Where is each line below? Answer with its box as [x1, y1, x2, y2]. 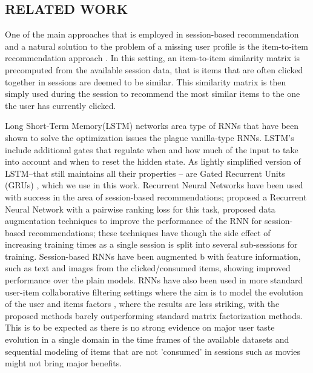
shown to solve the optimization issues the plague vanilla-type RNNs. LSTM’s [5, 131, 294, 144]
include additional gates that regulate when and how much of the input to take [5, 143, 298, 156]
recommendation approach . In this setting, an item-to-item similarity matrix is [5, 51, 300, 64]
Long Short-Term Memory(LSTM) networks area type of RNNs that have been [5, 119, 299, 132]
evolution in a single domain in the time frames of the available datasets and [5, 333, 289, 346]
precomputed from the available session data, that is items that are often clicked [5, 63, 303, 76]
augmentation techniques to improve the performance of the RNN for [5, 214, 262, 227]
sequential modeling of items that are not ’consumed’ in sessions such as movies [5, 345, 301, 357]
